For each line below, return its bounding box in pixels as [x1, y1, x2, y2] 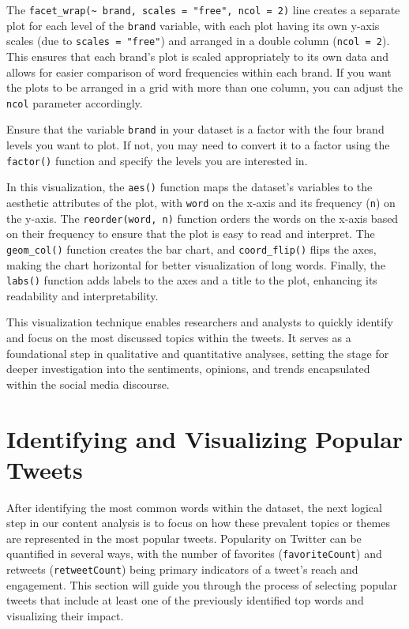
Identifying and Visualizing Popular [6, 422, 403, 454]
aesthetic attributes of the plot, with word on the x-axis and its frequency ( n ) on [6, 194, 396, 210]
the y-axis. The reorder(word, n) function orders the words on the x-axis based [6, 209, 399, 226]
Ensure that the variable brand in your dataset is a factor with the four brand [6, 121, 385, 137]
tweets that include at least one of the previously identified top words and [6, 592, 364, 608]
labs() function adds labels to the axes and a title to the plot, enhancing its [6, 272, 377, 288]
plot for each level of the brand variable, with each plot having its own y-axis [6, 17, 380, 33]
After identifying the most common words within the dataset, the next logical [6, 499, 382, 515]
